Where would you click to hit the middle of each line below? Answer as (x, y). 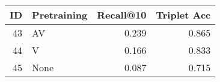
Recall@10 (122, 15)
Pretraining (60, 15)
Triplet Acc (183, 15)
